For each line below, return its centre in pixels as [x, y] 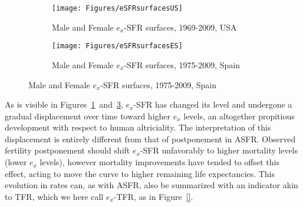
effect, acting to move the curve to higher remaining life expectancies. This [140, 173]
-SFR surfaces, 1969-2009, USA [180, 27]
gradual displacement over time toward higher [88, 116]
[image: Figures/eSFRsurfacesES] [117, 46]
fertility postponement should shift [67, 150]
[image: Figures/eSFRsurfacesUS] [117, 8]
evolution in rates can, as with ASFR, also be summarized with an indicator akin [151, 185]
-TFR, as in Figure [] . [153, 196]
